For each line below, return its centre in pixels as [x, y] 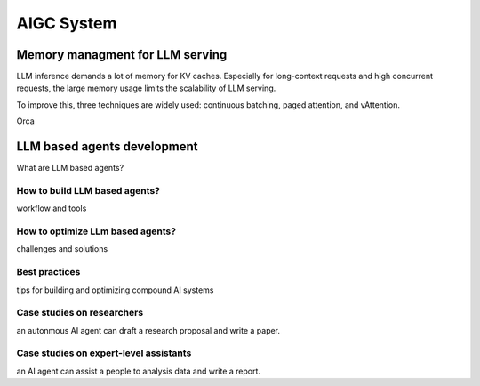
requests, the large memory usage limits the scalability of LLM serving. [146, 88]
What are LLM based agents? [70, 168]
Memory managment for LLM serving [122, 55]
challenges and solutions [62, 249]
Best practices [48, 272]
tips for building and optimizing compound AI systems [115, 290]
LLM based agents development [108, 147]
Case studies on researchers [80, 313]
